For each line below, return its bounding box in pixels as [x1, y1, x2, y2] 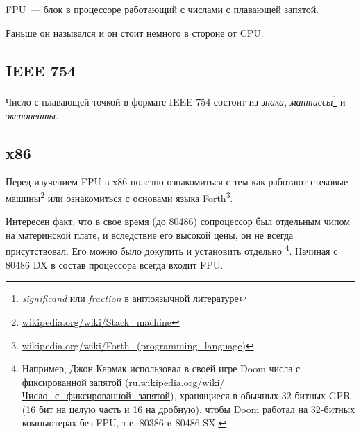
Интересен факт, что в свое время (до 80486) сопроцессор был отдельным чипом [6, 214, 351, 228]
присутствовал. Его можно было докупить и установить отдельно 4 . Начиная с [6, 242, 338, 258]
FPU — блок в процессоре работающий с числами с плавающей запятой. [6, 2, 319, 16]
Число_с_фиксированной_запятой [22, 388, 171, 403]
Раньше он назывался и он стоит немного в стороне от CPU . [6, 25, 264, 40]
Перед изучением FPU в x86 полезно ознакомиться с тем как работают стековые [6, 174, 349, 189]
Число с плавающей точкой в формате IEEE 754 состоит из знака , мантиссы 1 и [6, 92, 346, 109]
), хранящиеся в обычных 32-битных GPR [170, 388, 351, 403]
